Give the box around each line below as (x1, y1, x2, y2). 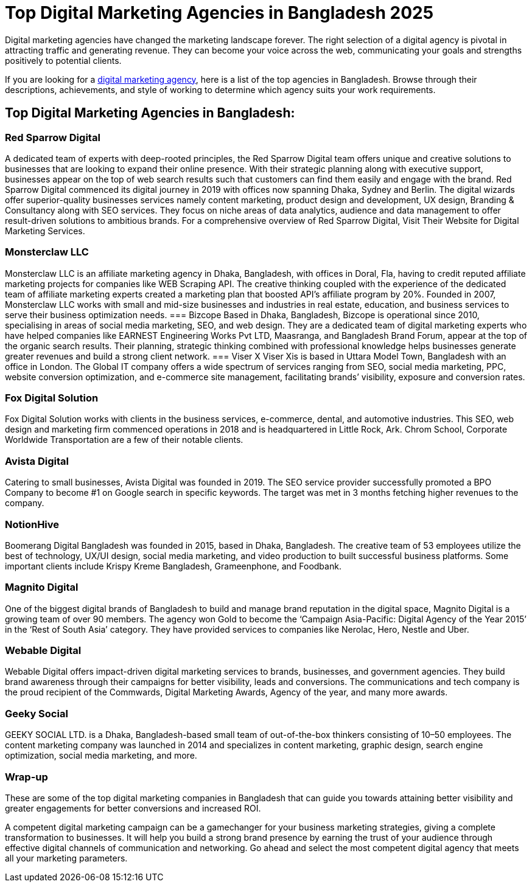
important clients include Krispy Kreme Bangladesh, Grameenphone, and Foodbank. (5, 560, 341, 571)
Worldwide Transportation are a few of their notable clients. (5, 434, 243, 445)
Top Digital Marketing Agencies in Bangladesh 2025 (5, 2, 434, 23)
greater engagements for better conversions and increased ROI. (5, 802, 261, 813)
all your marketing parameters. (5, 852, 128, 863)
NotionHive (5, 518, 60, 530)
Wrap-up (5, 770, 48, 783)
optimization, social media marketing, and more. (5, 750, 197, 761)
